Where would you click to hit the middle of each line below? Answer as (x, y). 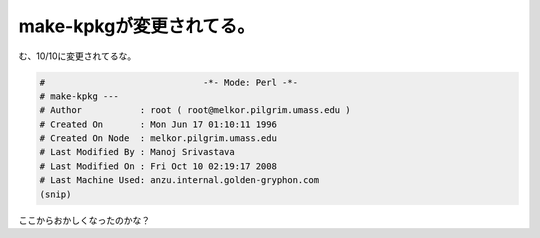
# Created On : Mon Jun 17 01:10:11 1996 (158, 124)
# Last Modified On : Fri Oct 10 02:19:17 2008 (158, 166)
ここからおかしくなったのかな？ (84, 220)
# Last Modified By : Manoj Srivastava (137, 152)
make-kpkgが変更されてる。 (136, 26)
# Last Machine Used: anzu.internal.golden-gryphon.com (179, 180)
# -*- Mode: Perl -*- (169, 82)
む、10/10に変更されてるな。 (77, 56)
